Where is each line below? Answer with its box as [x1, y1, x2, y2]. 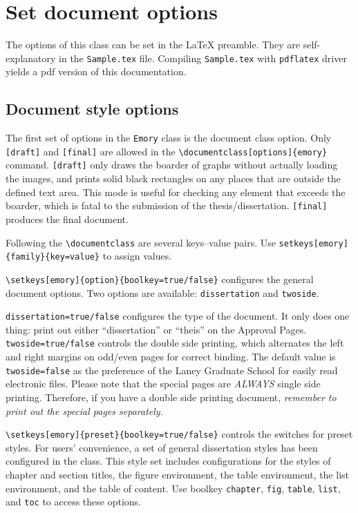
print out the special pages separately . [6, 403, 163, 418]
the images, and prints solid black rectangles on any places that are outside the [6, 171, 341, 186]
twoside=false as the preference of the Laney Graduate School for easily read [6, 362, 338, 377]
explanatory [6, 50, 56, 65]
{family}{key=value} [6, 252, 100, 262]
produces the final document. [6, 211, 129, 226]
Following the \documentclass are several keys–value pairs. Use [6, 235, 276, 249]
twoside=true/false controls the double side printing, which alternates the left [6, 336, 344, 350]
